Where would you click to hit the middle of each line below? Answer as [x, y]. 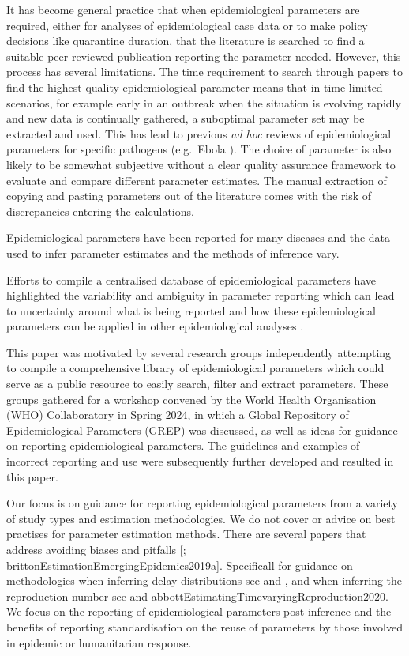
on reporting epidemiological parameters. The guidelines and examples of [183, 445]
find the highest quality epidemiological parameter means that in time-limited [195, 87]
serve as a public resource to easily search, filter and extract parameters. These [197, 384]
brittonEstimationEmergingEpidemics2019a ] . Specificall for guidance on [180, 565]
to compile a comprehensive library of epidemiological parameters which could [195, 368]
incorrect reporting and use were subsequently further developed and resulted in [200, 461]
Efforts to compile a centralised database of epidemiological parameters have [191, 279]
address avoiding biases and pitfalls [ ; [96, 549]
